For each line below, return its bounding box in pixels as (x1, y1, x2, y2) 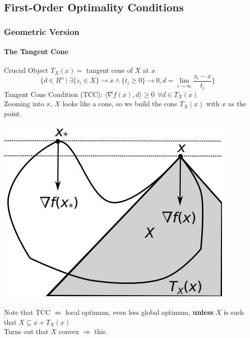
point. (4, 108, 22, 118)
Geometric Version (4, 25, 80, 37)
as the (228, 98, 247, 109)
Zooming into (4, 98, 44, 109)
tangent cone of (86, 65, 133, 75)
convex (58, 326, 79, 337)
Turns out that (4, 326, 49, 337)
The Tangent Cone (4, 46, 69, 57)
